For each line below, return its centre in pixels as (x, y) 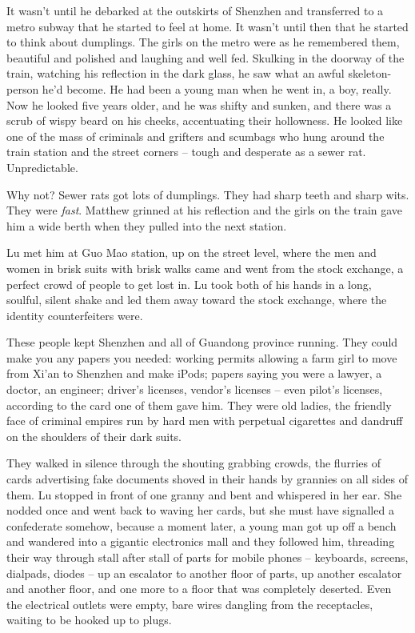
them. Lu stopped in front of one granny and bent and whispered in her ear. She (204, 494)
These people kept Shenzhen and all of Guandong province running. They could (202, 342)
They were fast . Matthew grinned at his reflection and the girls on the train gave (205, 210)
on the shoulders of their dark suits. (94, 436)
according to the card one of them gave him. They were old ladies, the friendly (199, 405)
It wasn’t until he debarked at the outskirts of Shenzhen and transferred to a (195, 10)
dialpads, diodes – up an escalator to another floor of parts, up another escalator (204, 573)
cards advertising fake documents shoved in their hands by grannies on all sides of (207, 479)
